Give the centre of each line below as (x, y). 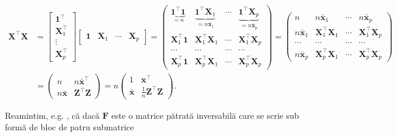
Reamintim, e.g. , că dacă (53, 115)
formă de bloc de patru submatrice (70, 127)
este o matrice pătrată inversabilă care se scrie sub (205, 115)
